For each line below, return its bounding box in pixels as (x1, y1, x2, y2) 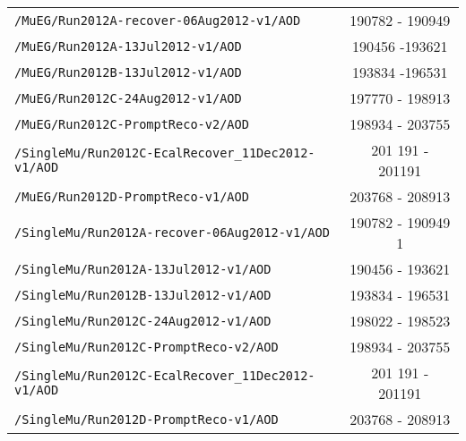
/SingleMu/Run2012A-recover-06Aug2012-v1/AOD (14, 225, 330, 240)
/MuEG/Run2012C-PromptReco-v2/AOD (14, 116, 249, 131)
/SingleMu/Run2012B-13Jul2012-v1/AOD (14, 287, 272, 302)
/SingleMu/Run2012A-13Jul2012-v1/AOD (14, 261, 272, 276)
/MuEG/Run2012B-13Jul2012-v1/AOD (14, 64, 242, 80)
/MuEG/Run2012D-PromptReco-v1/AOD (14, 189, 249, 204)
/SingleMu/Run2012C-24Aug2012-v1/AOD (14, 313, 272, 328)
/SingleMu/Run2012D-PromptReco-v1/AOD (14, 411, 279, 427)
